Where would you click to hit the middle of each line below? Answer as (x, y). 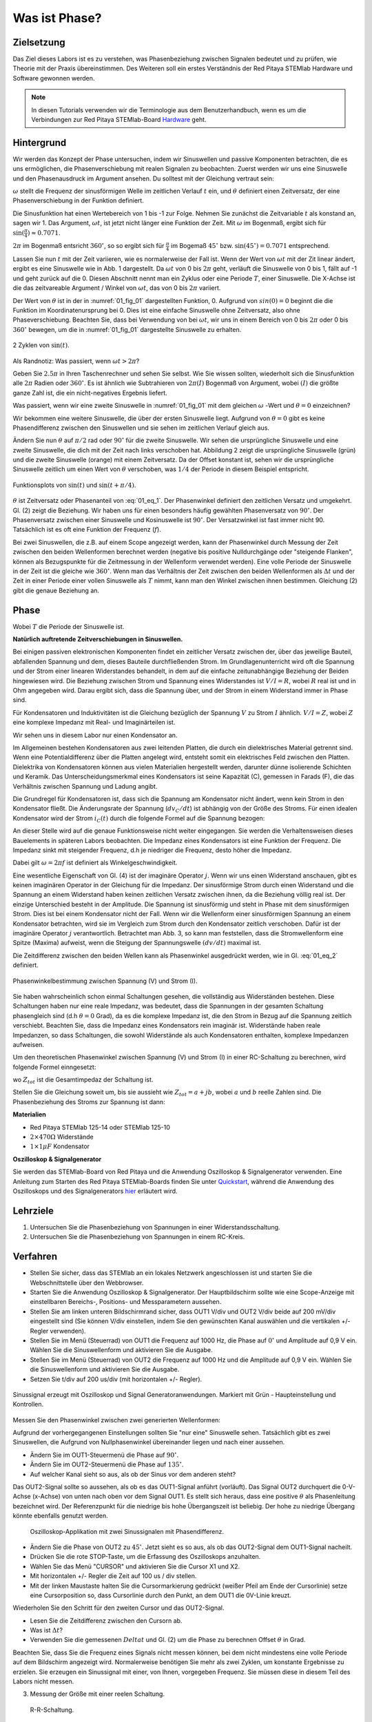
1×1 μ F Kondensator (60, 1146)
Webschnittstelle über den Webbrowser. (87, 1283)
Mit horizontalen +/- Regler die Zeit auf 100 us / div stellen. (113, 1576)
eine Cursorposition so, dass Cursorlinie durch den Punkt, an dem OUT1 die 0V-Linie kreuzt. (161, 1595)
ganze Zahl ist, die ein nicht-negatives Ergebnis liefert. (90, 393)
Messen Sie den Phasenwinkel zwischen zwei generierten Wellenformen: (116, 1420)
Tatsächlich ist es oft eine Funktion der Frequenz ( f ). (87, 530)
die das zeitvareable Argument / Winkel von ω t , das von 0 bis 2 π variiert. (117, 288)
